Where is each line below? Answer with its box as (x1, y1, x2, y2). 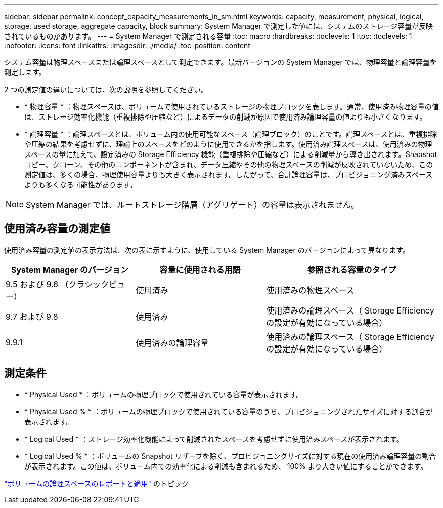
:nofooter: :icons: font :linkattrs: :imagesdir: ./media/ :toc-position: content (4, 41, 250, 50)
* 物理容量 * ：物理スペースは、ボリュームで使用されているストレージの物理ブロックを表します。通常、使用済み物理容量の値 (24, 102, 439, 111)
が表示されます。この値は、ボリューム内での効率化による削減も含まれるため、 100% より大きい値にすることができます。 (24, 461, 428, 471)
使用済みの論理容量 (136, 337, 209, 348)
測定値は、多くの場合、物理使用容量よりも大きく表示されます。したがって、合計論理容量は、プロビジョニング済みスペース (24, 170, 433, 179)
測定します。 (4, 68, 46, 76)
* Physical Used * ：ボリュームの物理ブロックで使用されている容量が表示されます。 (24, 389, 303, 399)
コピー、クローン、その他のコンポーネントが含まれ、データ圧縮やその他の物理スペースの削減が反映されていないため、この (24, 160, 433, 169)
